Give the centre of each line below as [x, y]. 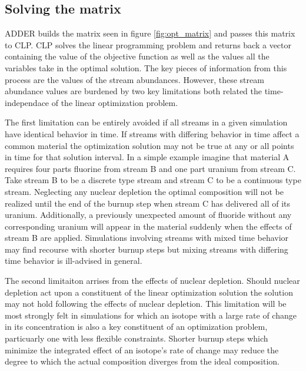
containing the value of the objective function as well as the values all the [137, 56]
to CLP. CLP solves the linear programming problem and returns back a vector [148, 44]
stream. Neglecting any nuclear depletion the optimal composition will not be [144, 191]
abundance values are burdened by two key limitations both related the [134, 91]
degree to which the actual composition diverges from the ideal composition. [142, 361]
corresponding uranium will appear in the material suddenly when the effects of [148, 226]
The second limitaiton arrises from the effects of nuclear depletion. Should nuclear [152, 281]
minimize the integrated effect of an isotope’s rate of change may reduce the [142, 350]
